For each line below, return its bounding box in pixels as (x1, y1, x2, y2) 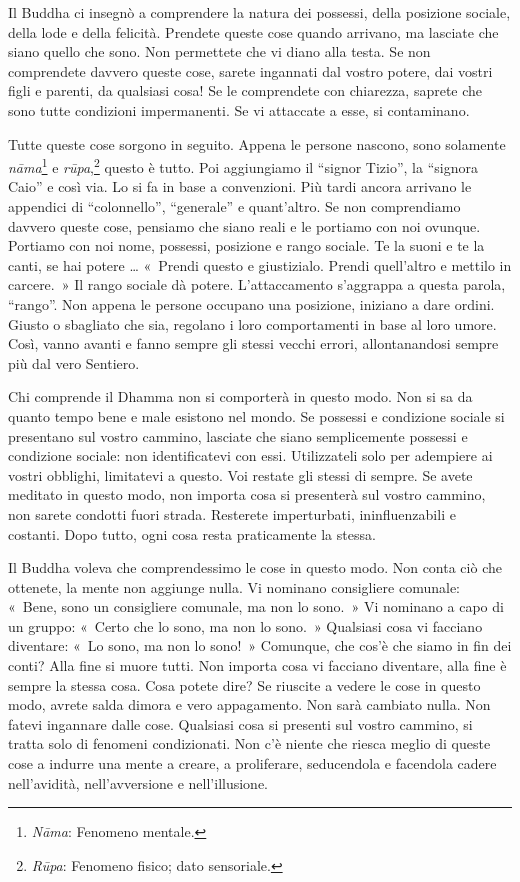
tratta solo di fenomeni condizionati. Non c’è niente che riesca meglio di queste (8, 733, 491, 754)
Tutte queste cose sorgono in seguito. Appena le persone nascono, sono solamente (8, 133, 506, 154)
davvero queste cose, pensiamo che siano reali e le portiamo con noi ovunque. (8, 215, 481, 236)
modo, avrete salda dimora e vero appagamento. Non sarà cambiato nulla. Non (8, 694, 491, 715)
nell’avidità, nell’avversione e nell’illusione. (8, 772, 269, 793)
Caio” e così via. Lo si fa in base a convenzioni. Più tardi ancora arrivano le (8, 176, 472, 197)
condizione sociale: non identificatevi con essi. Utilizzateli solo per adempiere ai (8, 445, 493, 466)
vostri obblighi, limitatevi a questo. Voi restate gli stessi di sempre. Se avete (8, 464, 473, 485)
